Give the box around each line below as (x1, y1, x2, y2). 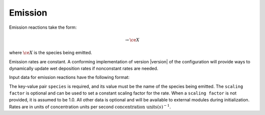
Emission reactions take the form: (9, 24, 77, 30)
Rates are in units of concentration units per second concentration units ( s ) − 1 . (9, 103, 171, 110)
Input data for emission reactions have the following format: (9, 75, 130, 80)
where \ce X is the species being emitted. (9, 50, 92, 56)
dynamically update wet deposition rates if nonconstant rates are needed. (9, 65, 159, 71)
